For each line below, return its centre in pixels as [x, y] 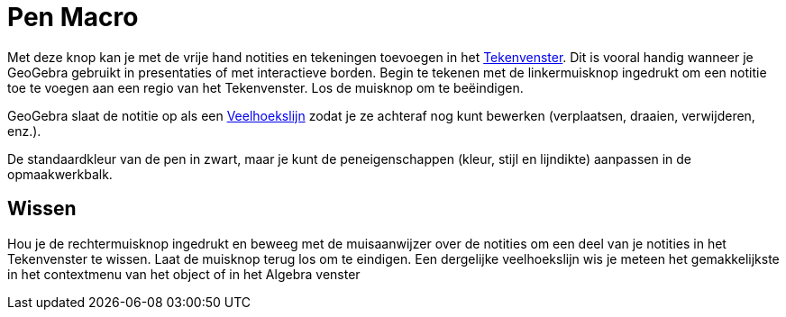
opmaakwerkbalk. [60, 174]
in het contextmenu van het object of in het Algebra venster [184, 274]
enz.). [24, 131]
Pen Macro [73, 17]
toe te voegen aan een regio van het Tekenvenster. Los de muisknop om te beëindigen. [265, 87]
